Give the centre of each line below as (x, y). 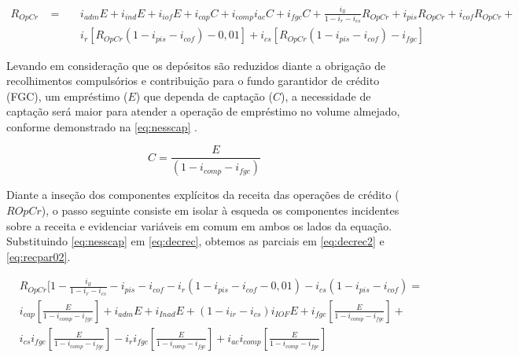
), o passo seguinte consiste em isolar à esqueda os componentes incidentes (220, 210)
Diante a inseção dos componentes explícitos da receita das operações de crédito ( (203, 195)
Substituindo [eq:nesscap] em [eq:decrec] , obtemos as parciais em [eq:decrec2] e (195, 241)
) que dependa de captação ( (204, 96)
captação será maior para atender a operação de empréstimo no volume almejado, (203, 111)
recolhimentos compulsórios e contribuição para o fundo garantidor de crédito (193, 81)
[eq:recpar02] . (39, 256)
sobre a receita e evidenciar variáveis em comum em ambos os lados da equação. (199, 225)
